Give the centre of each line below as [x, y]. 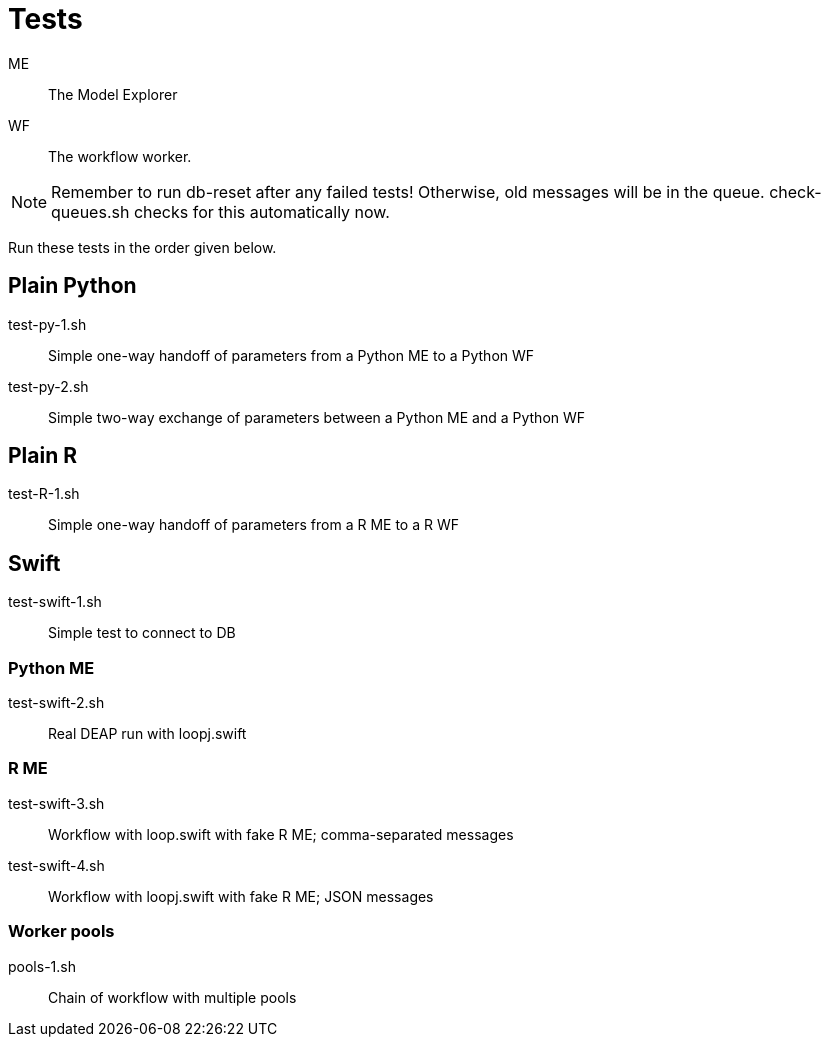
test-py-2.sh [48, 386]
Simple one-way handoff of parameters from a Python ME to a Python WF [291, 355]
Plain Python [72, 286]
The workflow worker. [120, 156]
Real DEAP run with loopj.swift [147, 734]
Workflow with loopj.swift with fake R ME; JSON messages [241, 896]
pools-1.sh [42, 966]
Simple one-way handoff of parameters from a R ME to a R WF [254, 525]
